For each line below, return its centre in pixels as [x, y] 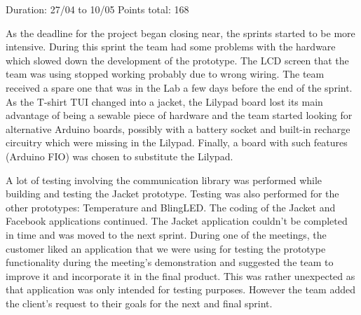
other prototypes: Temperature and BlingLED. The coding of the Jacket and [171, 207]
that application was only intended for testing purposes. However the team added [180, 289]
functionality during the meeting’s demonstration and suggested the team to [170, 262]
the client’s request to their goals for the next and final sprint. [139, 303]
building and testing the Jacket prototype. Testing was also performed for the [172, 194]
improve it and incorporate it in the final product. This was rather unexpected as [180, 275]
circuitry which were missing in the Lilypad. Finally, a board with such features [177, 142]
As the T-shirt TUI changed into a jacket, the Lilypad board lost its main [164, 101]
